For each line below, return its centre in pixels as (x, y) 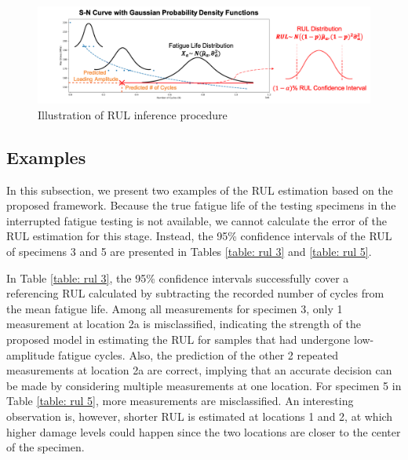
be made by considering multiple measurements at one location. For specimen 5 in (204, 385)
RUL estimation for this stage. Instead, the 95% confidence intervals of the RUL (199, 236)
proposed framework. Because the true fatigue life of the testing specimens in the (201, 205)
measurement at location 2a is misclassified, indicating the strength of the (184, 324)
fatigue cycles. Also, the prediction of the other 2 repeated (198, 354)
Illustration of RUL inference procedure (133, 114)
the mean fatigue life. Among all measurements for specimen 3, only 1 (175, 308)
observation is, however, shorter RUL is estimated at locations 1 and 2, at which (200, 416)
